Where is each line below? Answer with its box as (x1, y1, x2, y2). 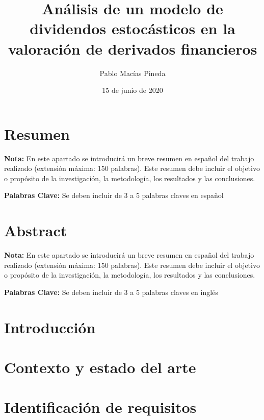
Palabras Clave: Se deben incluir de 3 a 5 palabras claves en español (4, 190, 224, 201)
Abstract (4, 220, 67, 241)
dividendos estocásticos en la (30, 18, 235, 39)
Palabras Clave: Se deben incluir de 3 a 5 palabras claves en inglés (4, 286, 218, 297)
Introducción (4, 316, 96, 337)
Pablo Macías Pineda (99, 67, 166, 78)
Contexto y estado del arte (4, 357, 196, 378)
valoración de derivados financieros (8, 38, 257, 59)
